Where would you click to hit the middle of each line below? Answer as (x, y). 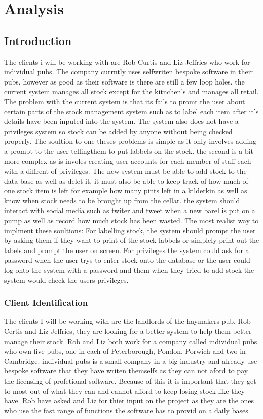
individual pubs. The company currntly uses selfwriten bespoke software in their (129, 72)
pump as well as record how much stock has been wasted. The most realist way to (131, 220)
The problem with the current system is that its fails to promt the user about (125, 101)
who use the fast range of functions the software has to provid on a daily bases (126, 410)
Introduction (38, 40)
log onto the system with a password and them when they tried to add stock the (129, 270)
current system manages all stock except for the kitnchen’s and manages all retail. (131, 91)
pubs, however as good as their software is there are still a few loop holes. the (124, 81)
